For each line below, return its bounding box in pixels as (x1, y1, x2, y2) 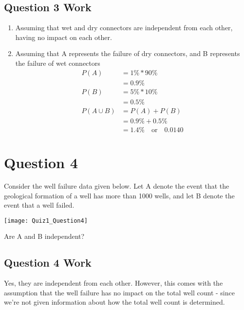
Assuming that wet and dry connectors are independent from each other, (15, 22, 233, 33)
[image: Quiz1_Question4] (4, 217, 88, 224)
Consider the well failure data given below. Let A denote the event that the (4, 180, 229, 191)
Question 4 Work (4, 255, 92, 270)
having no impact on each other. (15, 32, 112, 42)
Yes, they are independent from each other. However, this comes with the (4, 278, 223, 288)
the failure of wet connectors (15, 58, 100, 68)
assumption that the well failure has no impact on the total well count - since (4, 287, 235, 297)
